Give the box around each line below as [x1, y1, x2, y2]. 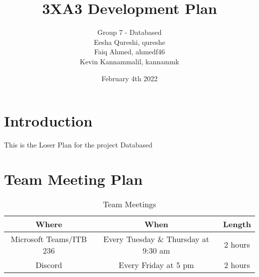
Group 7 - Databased [97, 27, 162, 37]
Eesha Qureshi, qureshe [94, 36, 165, 47]
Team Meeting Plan [4, 168, 143, 189]
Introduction [4, 111, 93, 131]
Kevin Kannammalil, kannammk [80, 56, 179, 66]
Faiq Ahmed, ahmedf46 [94, 46, 165, 57]
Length [223, 218, 251, 230]
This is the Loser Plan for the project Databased [4, 139, 153, 150]
